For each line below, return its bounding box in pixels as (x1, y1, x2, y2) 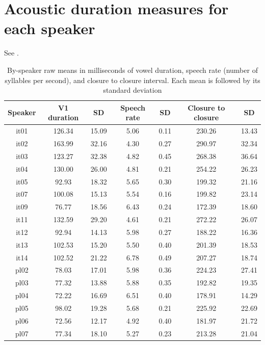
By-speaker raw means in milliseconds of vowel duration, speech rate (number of (7, 64, 258, 75)
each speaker (4, 18, 95, 39)
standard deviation (103, 85, 162, 95)
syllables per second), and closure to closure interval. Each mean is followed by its (5, 74, 260, 85)
